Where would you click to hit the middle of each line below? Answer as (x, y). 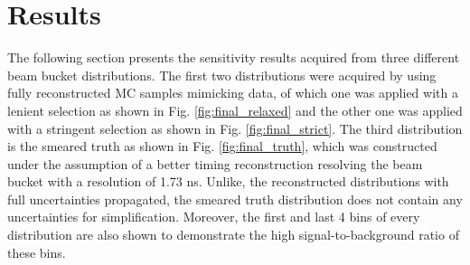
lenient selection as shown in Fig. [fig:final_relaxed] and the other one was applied (235, 110)
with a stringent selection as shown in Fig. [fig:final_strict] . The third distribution (235, 128)
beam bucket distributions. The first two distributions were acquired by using (222, 75)
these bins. (37, 252)
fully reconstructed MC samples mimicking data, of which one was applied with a (233, 93)
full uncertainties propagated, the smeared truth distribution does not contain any (235, 199)
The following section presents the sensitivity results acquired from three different (234, 57)
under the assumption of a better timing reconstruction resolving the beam (215, 163)
